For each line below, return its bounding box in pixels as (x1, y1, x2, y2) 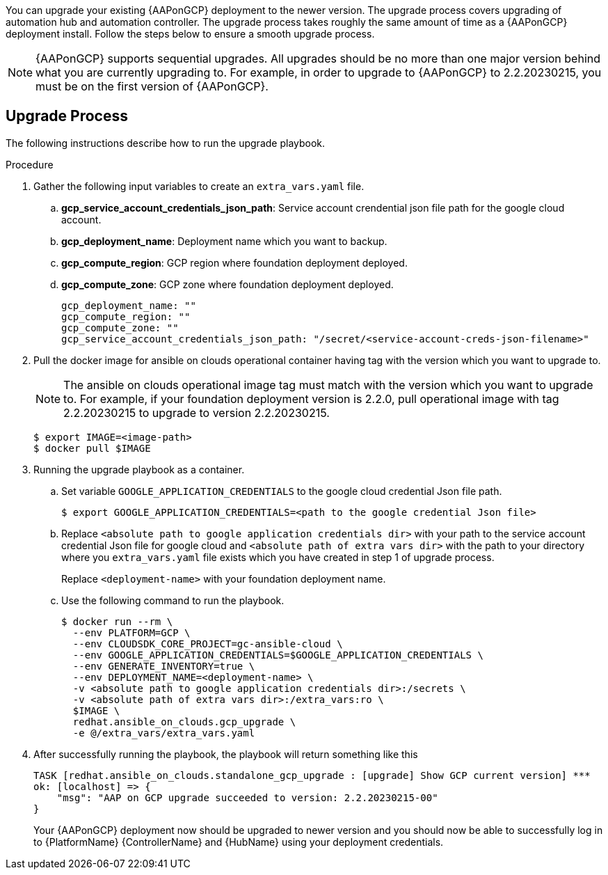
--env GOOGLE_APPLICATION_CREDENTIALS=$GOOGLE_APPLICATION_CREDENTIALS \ (72, 649, 483, 661)
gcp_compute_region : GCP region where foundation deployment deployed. (61, 256, 408, 269)
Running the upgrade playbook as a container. (33, 463, 245, 475)
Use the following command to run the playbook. (61, 594, 285, 606)
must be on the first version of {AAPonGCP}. (35, 79, 269, 93)
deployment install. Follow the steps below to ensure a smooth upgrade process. (6, 28, 375, 40)
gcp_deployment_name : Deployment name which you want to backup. (61, 235, 387, 247)
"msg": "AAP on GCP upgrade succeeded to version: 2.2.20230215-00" (56, 791, 438, 803)
